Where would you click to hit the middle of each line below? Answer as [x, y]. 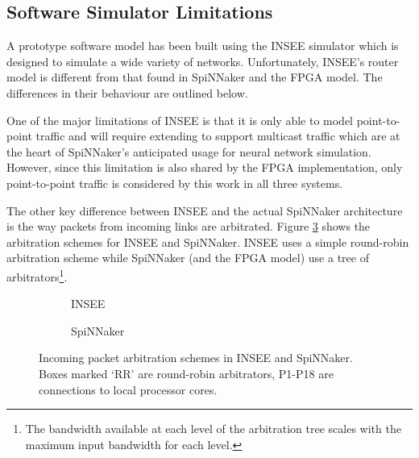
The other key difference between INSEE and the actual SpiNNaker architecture [205, 210]
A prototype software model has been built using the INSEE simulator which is [203, 46]
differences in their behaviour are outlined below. [127, 92]
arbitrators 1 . [37, 275]
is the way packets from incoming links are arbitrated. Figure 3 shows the [189, 226]
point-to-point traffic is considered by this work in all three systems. [175, 183]
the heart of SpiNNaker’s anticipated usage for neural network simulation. [189, 151]
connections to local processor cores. [128, 389]
